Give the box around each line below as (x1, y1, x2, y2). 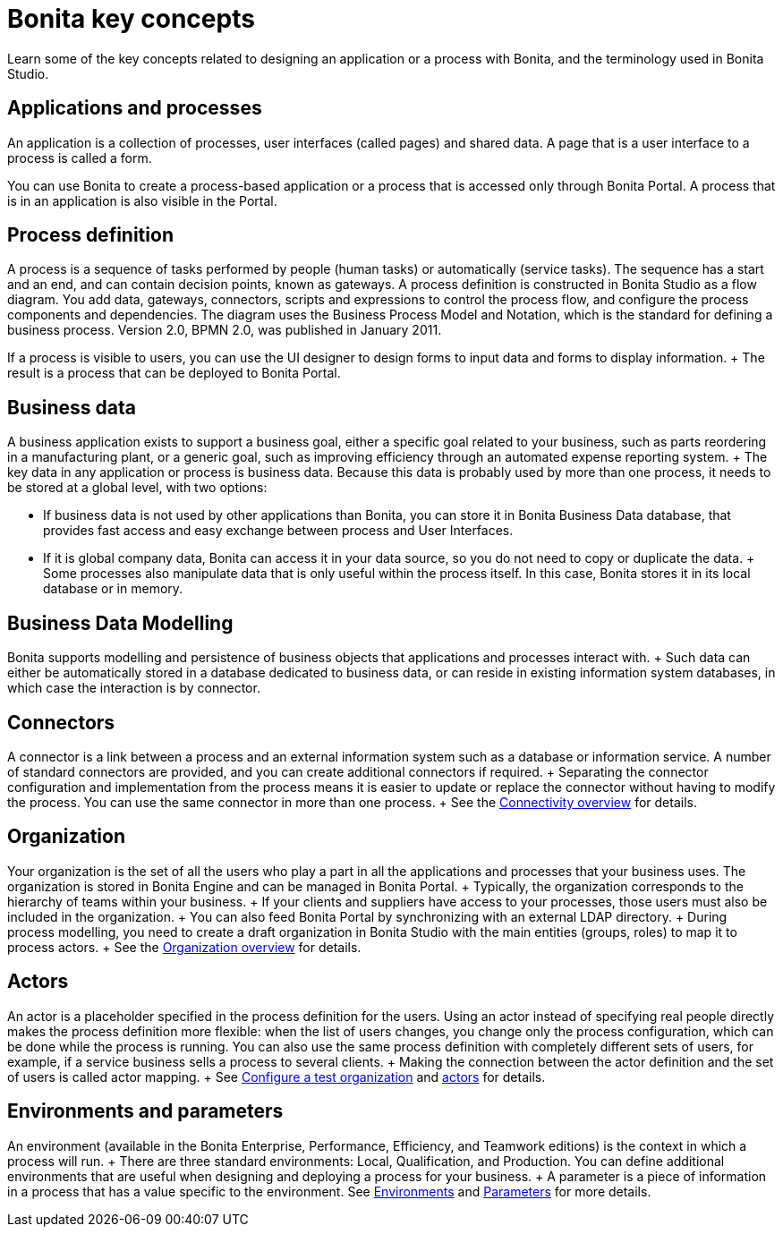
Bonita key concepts (7, 4, 255, 34)
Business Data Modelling (7, 611, 234, 634)
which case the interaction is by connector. (7, 680, 260, 696)
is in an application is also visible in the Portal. (7, 192, 277, 209)
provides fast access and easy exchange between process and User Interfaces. (43, 523, 514, 539)
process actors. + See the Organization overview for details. (7, 939, 362, 955)
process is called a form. (7, 149, 152, 166)
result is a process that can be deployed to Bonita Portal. (7, 365, 341, 381)
